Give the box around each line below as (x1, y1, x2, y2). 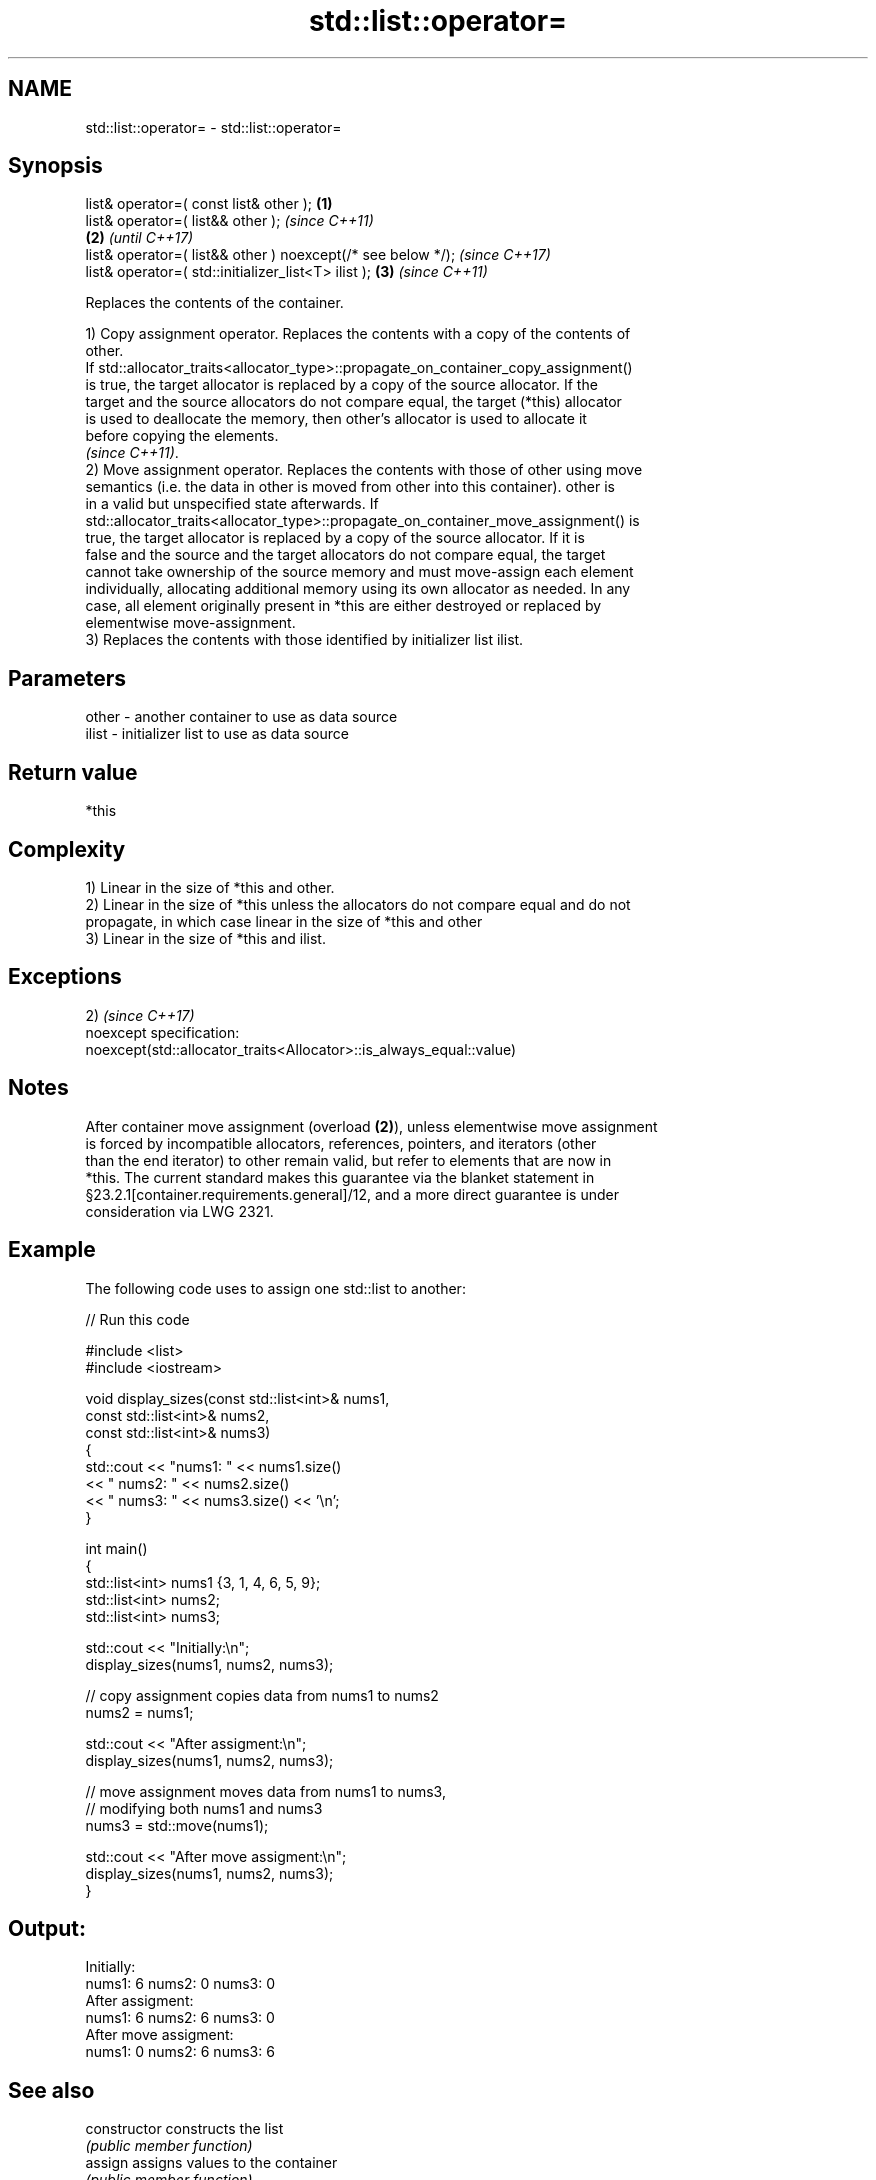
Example (8, 1237, 96, 1263)
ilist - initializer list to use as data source (85, 725, 349, 743)
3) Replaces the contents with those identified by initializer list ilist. (85, 631, 524, 649)
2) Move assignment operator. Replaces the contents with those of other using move (85, 461, 643, 479)
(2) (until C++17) (85, 229, 194, 247)
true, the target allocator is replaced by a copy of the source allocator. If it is (85, 529, 585, 547)
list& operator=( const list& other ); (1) (85, 195, 333, 213)
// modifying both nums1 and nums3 (85, 1799, 323, 1817)
